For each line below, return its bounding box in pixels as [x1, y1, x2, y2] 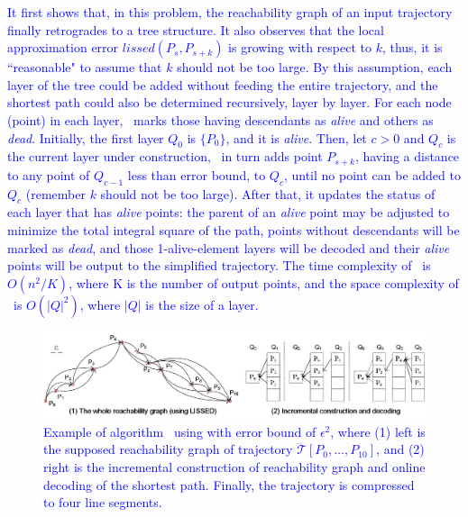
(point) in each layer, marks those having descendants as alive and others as [7, 110, 434, 129]
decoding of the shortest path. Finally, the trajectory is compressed [43, 475, 415, 494]
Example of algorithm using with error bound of [43, 422, 317, 440]
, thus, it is [381, 38, 443, 57]
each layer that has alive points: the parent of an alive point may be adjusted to [7, 203, 450, 222]
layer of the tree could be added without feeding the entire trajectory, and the [7, 75, 438, 94]
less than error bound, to [127, 165, 266, 184]
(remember [25, 184, 86, 203]
